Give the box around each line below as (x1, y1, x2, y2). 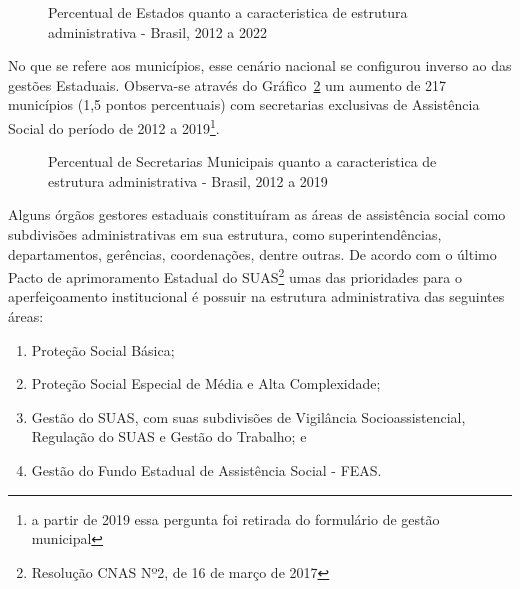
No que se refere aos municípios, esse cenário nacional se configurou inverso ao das (8, 55, 512, 76)
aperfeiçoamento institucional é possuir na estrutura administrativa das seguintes (8, 286, 505, 307)
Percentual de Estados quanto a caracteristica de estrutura (48, 2, 408, 22)
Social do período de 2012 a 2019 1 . (8, 114, 220, 138)
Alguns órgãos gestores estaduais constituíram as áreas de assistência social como (8, 204, 506, 225)
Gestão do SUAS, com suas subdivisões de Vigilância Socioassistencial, (31, 406, 466, 427)
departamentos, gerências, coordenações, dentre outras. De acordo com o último (8, 243, 497, 264)
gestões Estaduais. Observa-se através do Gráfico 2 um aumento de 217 (8, 74, 447, 95)
